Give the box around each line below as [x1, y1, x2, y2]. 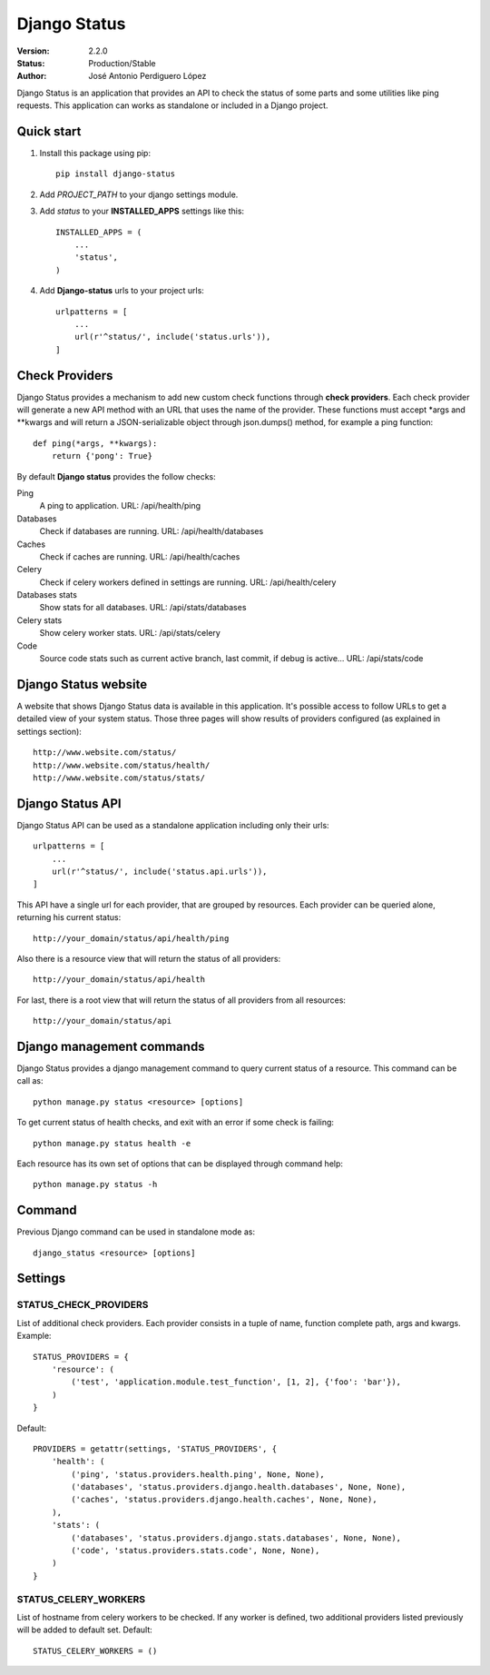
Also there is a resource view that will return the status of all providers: [16, 953, 281, 964]
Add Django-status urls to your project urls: [39, 285, 204, 296]
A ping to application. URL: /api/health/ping [39, 501, 201, 511]
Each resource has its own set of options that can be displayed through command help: [16, 1158, 344, 1169]
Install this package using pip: [39, 148, 152, 159]
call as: [16, 1075, 44, 1086]
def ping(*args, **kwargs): [33, 438, 158, 449]
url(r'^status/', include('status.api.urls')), [51, 866, 268, 877]
